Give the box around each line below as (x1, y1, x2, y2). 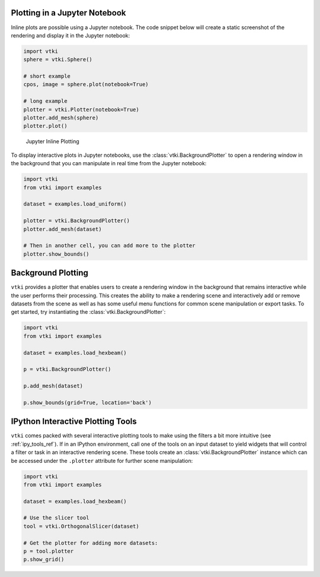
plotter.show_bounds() (23, 250, 89, 257)
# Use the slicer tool (23, 515, 89, 521)
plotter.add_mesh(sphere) (23, 115, 99, 121)
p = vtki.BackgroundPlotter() (23, 366, 111, 373)
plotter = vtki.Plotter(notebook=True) (23, 106, 139, 113)
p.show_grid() (23, 556, 65, 563)
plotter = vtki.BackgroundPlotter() (23, 217, 130, 224)
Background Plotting (11, 268, 89, 278)
